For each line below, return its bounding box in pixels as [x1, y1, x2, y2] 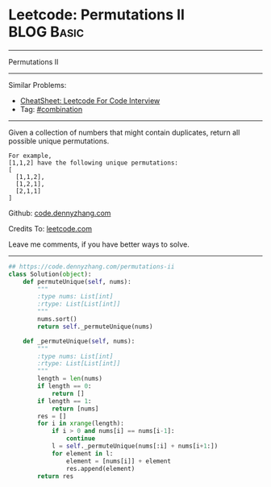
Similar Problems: [8, 80, 67, 89]
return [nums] [51, 405, 99, 413]
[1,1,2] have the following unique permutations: [8, 159, 179, 167]
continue [65, 435, 95, 443]
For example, [8, 152, 52, 160]
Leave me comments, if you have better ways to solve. [8, 239, 190, 249]
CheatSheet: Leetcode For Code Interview [19, 95, 161, 106]
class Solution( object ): [8, 270, 92, 278]
